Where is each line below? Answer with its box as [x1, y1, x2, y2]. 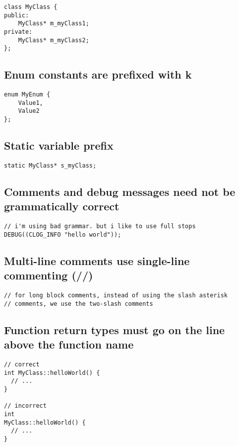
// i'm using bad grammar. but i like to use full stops [4, 223, 196, 230]
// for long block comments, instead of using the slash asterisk [4, 292, 228, 299]
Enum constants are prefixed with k [4, 67, 192, 82]
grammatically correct [4, 198, 119, 214]
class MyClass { [4, 3, 58, 10]
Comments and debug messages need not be [4, 184, 236, 199]
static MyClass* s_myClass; [4, 162, 97, 169]
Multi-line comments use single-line [4, 253, 190, 268]
